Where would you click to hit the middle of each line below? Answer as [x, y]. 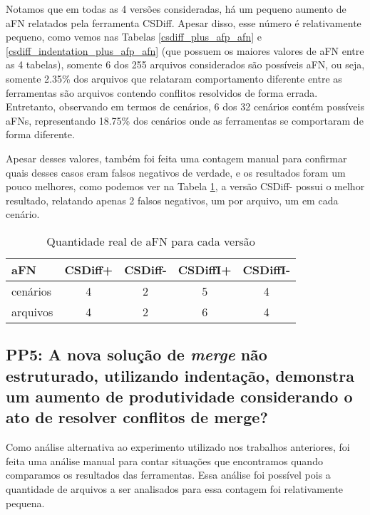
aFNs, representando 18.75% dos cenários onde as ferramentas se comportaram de [185, 120]
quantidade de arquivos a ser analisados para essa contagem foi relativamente [175, 489]
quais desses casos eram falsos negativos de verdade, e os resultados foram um [176, 172]
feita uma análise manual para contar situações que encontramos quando [164, 461]
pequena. [25, 503]
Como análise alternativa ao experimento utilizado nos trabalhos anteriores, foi [178, 447]
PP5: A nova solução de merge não [137, 354]
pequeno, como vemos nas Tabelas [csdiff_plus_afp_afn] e [134, 37]
